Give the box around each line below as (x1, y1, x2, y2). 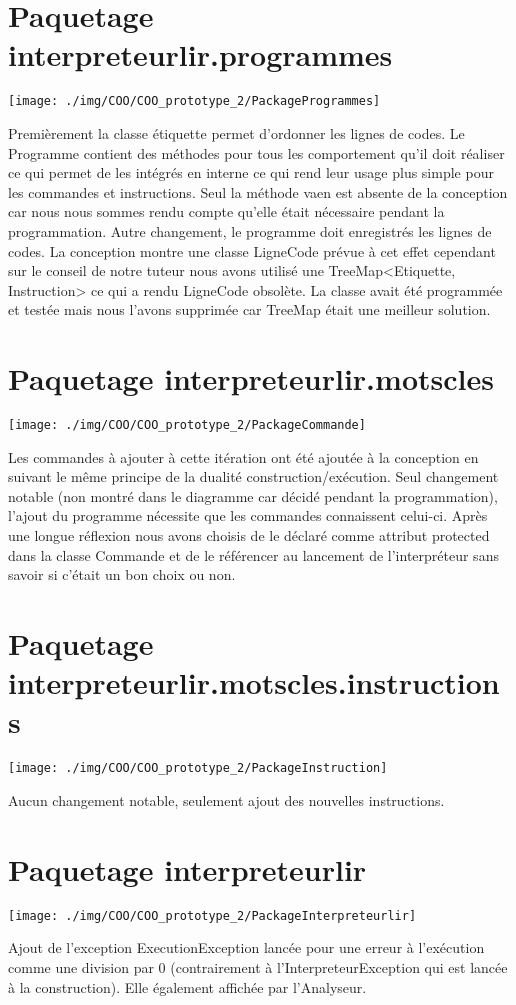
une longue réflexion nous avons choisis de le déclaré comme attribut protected (8, 525, 490, 546)
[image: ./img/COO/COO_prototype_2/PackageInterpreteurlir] (8, 908, 417, 923)
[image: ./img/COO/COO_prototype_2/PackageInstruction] (8, 761, 388, 776)
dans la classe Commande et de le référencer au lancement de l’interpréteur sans (8, 544, 499, 565)
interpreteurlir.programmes (8, 34, 393, 75)
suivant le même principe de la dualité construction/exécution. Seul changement (8, 466, 499, 487)
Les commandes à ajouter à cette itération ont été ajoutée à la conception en (8, 446, 479, 467)
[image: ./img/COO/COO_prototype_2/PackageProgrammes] (8, 94, 381, 109)
